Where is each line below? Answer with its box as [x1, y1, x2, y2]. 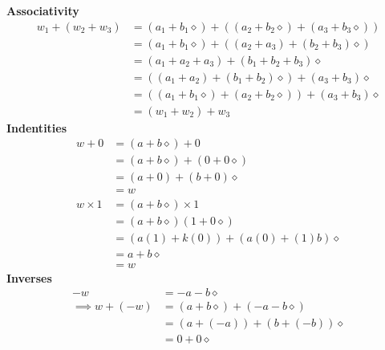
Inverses [6, 269, 52, 286]
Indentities [6, 119, 67, 136]
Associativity [6, 2, 79, 18]
